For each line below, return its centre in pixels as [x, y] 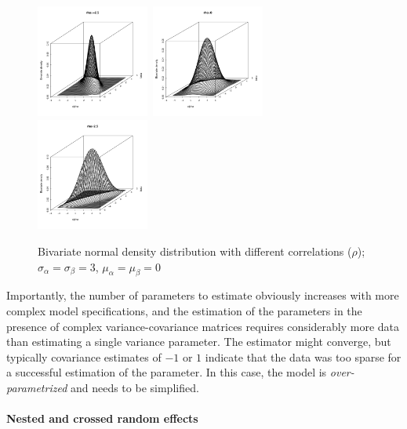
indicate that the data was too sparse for [303, 356]
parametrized [37, 387]
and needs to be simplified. [134, 387]
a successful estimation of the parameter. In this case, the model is [167, 372]
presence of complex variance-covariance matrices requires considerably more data [203, 326]
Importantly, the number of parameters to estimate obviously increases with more [203, 295]
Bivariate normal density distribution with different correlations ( [195, 251]
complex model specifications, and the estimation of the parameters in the [184, 310]
